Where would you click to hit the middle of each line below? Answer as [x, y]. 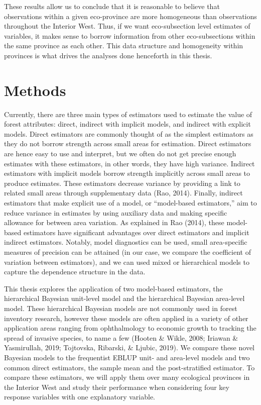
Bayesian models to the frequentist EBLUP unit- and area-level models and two [127, 357]
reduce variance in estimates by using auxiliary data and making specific [116, 212]
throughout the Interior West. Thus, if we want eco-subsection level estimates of [127, 26]
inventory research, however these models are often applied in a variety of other [126, 318]
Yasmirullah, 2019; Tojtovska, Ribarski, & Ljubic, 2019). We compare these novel [129, 347]
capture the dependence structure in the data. [75, 272]
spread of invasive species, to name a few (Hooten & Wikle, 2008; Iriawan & [121, 337]
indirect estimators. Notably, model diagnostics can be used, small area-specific [126, 242]
